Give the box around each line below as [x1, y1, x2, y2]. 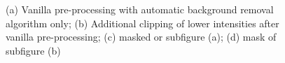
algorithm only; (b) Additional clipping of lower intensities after [6, 15, 279, 30]
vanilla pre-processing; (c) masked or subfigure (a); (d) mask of [6, 29, 277, 44]
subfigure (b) [6, 43, 61, 57]
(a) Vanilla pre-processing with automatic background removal [6, 2, 274, 16]
